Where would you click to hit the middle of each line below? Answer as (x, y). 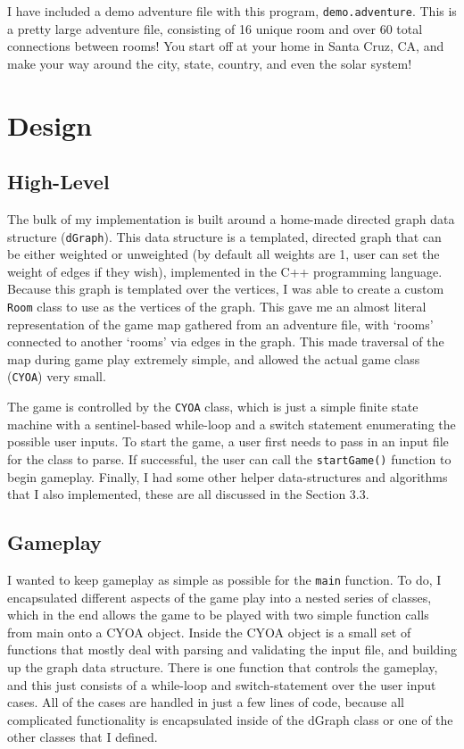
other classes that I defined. (83, 737)
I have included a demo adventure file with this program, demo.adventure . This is (232, 11)
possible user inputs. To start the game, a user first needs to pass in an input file (228, 441)
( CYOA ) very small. (57, 376)
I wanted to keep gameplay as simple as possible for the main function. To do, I (224, 580)
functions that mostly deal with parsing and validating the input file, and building (232, 649)
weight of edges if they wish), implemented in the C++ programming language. (225, 271)
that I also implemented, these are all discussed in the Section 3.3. (188, 494)
